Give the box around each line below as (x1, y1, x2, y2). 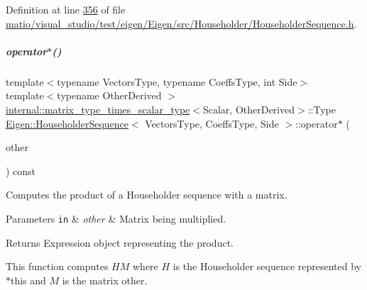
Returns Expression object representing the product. (6, 235, 234, 250)
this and (11, 272, 46, 287)
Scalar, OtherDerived (202, 101, 295, 116)
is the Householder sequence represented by (172, 259, 362, 274)
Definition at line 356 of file (6, 2, 126, 16)
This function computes (6, 259, 109, 274)
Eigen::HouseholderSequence (6, 116, 128, 130)
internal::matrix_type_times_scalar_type (6, 101, 190, 116)
